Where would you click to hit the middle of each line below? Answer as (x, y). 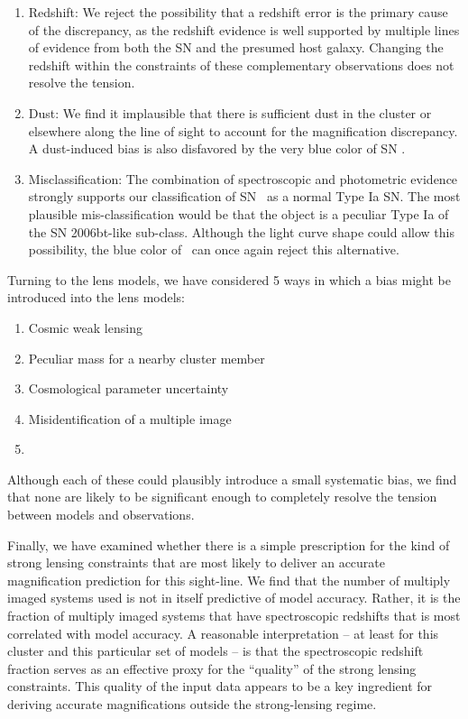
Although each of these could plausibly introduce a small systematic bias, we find (232, 479)
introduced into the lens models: (96, 297)
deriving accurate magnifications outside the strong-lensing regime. (192, 704)
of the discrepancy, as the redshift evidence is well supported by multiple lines (244, 29)
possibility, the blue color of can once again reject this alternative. (214, 249)
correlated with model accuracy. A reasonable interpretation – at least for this (223, 633)
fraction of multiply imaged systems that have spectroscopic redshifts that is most (234, 616)
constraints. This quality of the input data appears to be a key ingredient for (220, 686)
